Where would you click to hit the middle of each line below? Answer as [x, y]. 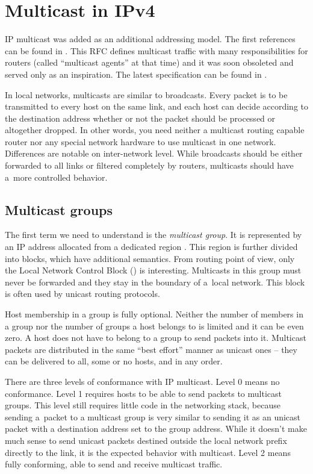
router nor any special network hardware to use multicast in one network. [141, 141]
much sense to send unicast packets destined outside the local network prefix [146, 440]
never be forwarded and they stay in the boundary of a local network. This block [155, 282]
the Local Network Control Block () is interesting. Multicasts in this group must [153, 270]
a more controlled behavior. [56, 177]
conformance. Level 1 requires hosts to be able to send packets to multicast [143, 393]
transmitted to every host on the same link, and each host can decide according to [156, 106]
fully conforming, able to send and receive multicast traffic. [114, 464]
